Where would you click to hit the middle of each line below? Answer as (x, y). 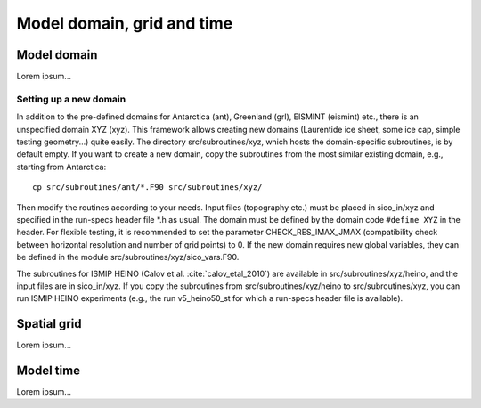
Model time (48, 371)
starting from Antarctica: (61, 167)
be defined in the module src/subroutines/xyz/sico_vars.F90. (128, 257)
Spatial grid (49, 324)
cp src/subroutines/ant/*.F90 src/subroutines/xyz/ (147, 188)
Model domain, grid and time (125, 23)
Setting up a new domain (71, 99)
